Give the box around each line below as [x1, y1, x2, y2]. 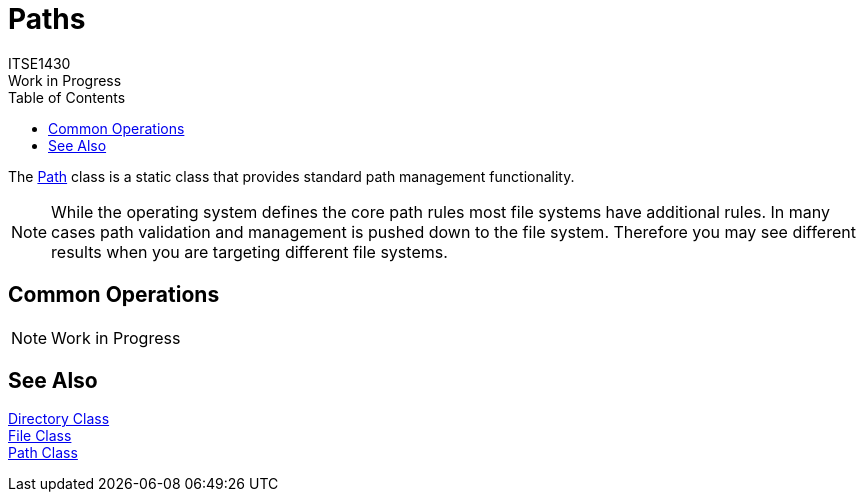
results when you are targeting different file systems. [51, 241, 448, 262]
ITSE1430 [8, 54, 71, 72]
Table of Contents [8, 88, 126, 106]
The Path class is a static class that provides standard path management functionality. [8, 167, 575, 185]
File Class [8, 427, 72, 445]
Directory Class [8, 410, 110, 428]
